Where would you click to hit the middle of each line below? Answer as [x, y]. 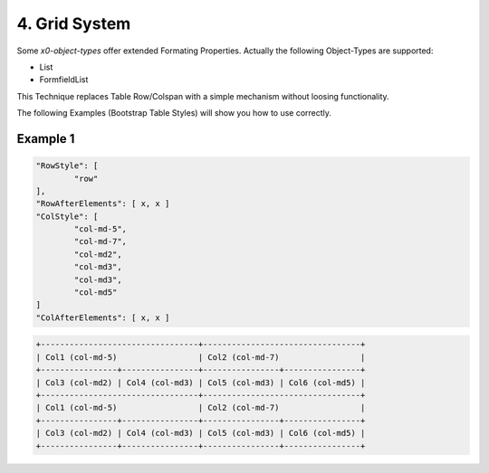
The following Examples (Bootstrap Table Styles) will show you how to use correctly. [174, 113]
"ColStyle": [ [67, 216]
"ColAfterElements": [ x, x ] [103, 317]
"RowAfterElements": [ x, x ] [103, 204]
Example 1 [46, 139]
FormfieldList [64, 80]
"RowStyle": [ [67, 166]
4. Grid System [74, 24]
